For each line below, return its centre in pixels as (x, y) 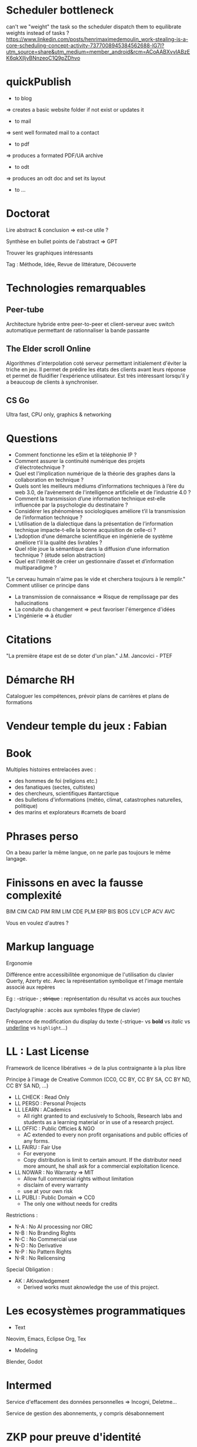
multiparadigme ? (36, 568)
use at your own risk (48, 1191)
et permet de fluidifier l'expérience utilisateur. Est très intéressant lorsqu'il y (98, 375)
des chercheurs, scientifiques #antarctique (67, 793)
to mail (23, 121)
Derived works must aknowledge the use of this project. (91, 1287)
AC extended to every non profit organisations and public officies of (106, 1135)
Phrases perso (42, 836)
